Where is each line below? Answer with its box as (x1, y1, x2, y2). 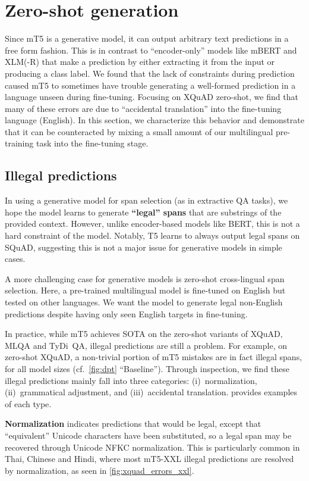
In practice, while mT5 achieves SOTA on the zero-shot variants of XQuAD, (5, 327, 283, 340)
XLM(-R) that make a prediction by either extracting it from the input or (5, 55, 275, 68)
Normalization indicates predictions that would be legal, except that (5, 417, 261, 430)
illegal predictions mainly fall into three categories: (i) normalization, (5, 374, 257, 386)
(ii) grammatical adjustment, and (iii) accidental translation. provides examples (5, 386, 298, 398)
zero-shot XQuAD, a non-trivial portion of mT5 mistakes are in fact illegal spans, (5, 351, 302, 363)
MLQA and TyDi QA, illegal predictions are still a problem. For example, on (5, 339, 287, 351)
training (5, 137, 34, 149)
